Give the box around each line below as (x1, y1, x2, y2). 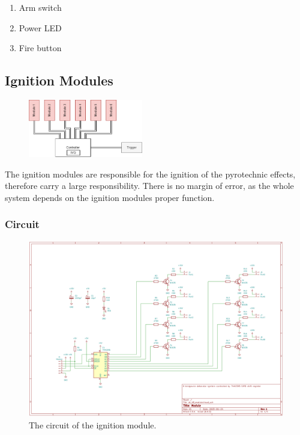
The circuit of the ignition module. (29, 418, 157, 431)
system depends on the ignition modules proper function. (5, 191, 215, 203)
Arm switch (19, 1, 62, 13)
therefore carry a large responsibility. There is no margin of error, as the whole (5, 179, 294, 192)
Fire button (19, 42, 62, 54)
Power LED (19, 21, 62, 34)
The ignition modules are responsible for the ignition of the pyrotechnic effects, (5, 167, 296, 180)
